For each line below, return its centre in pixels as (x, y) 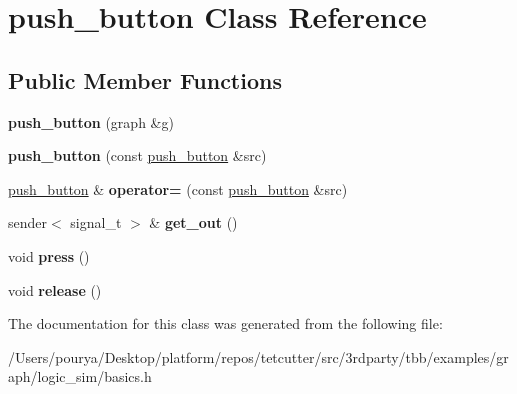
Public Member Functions (145, 79)
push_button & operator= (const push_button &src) (178, 188)
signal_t (96, 222)
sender (28, 222)
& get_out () (193, 222)
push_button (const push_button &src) (137, 155)
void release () (55, 289)
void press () (49, 255)
